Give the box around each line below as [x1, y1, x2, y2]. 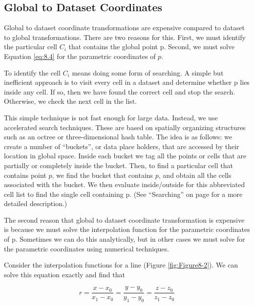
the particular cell [4, 41, 57, 52]
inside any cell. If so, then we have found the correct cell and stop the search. [4, 86, 235, 96]
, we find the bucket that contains [52, 170, 153, 180]
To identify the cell [4, 67, 61, 77]
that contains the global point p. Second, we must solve [68, 41, 235, 52]
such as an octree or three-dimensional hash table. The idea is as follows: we [4, 132, 232, 142]
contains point [4, 170, 46, 180]
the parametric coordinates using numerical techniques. [4, 243, 169, 253]
